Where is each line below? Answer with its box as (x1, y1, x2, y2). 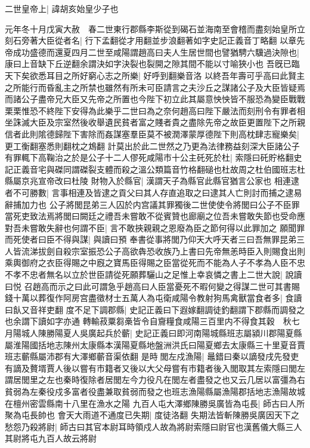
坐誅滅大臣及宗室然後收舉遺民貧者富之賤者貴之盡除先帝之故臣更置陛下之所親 (5, 116, 305, 128)
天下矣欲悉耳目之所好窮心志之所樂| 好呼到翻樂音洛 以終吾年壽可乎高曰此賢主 (5, 69, 305, 81)
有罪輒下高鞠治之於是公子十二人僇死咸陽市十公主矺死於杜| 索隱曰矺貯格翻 (5, 151, 294, 164)
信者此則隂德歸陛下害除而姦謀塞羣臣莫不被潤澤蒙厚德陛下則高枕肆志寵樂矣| (5, 127, 299, 140)
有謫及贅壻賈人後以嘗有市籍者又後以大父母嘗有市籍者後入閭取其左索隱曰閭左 (5, 361, 305, 374)
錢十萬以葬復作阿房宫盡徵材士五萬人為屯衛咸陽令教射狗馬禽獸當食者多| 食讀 (5, 291, 302, 304)
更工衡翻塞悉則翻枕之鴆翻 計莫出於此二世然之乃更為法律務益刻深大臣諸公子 (5, 139, 300, 152)
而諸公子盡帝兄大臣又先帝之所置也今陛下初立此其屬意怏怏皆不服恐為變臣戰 (5, 93, 297, 105)
